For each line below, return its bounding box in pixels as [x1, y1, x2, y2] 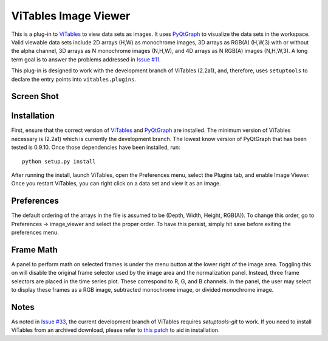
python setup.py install [22, 158, 96, 165]
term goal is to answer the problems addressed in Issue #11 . [11, 55, 161, 63]
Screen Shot [11, 91, 59, 102]
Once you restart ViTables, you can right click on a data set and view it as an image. [11, 180, 221, 187]
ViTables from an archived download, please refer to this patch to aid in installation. [11, 326, 220, 334]
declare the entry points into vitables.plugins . [11, 75, 137, 83]
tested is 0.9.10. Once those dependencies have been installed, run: [11, 143, 180, 151]
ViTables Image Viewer [11, 9, 131, 22]
